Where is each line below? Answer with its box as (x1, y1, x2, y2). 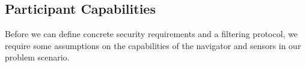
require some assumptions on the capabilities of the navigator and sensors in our (5, 39, 301, 51)
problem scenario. (5, 51, 70, 63)
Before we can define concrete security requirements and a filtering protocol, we (5, 28, 298, 40)
